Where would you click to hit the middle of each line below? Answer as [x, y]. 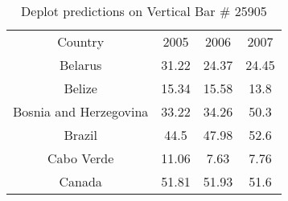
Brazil [80, 135]
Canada [80, 181]
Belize [80, 88]
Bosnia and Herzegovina [81, 111]
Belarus [81, 65]
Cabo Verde [81, 158]
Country [81, 41]
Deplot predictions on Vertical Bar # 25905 [144, 11]
